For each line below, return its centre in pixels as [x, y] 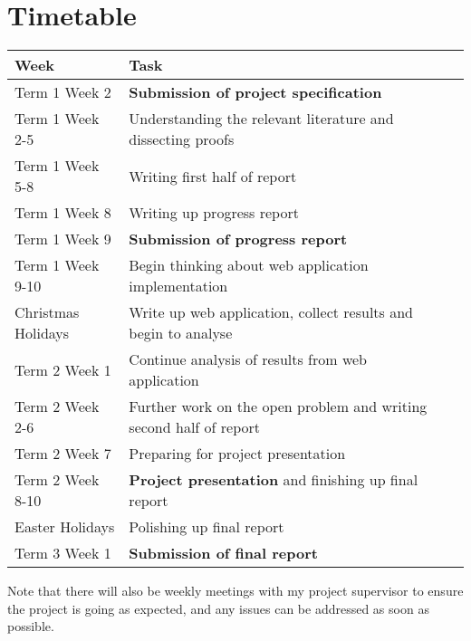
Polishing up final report [207, 527]
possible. [31, 626]
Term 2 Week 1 [63, 369]
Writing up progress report [214, 213]
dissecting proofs [182, 139]
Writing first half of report [213, 176]
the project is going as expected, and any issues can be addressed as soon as [218, 608]
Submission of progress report [238, 239]
